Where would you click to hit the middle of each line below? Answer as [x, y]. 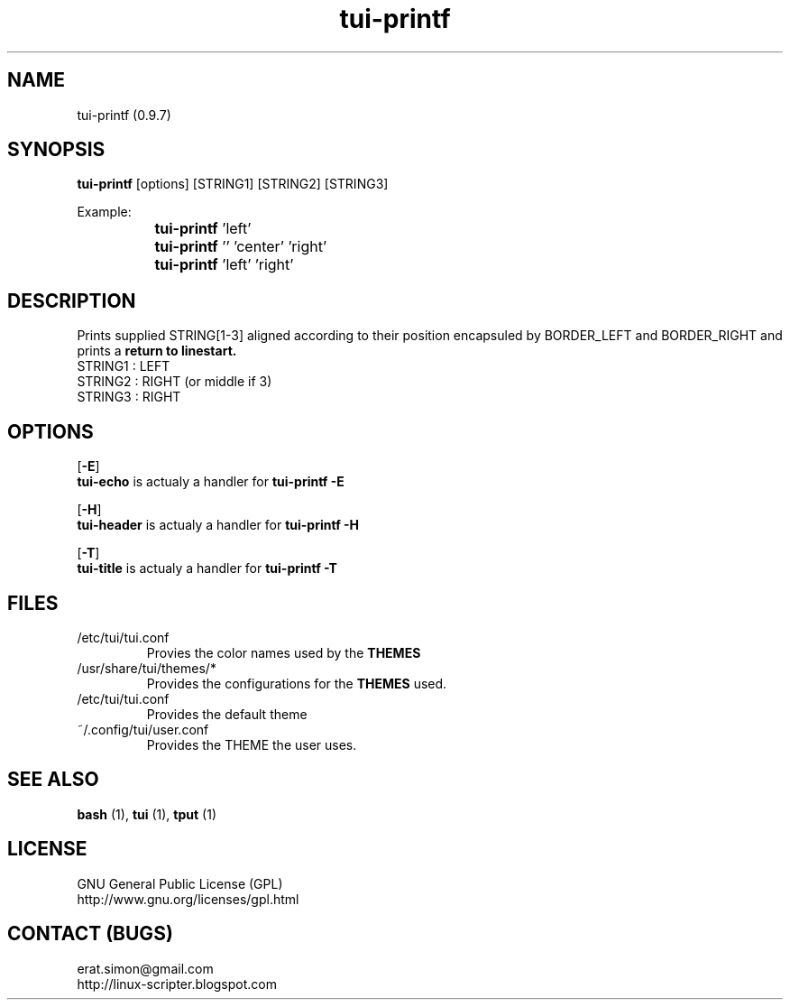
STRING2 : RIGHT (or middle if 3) [175, 382]
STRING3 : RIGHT [129, 397]
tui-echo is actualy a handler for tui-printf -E [211, 482]
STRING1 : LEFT [124, 366]
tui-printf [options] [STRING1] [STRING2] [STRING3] [233, 184]
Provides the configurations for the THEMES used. [297, 683]
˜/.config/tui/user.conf [143, 729]
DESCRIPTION [72, 300]
